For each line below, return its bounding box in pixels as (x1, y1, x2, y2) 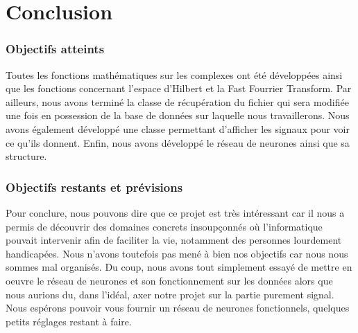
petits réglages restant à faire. (6, 314, 132, 328)
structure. (6, 149, 47, 163)
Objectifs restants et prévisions (6, 178, 183, 195)
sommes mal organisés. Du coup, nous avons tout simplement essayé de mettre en (6, 260, 352, 274)
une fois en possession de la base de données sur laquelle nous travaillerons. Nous (6, 108, 350, 123)
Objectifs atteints (6, 40, 105, 57)
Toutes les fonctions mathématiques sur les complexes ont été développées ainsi (6, 67, 343, 82)
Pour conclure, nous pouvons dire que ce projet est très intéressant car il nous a (6, 205, 345, 219)
